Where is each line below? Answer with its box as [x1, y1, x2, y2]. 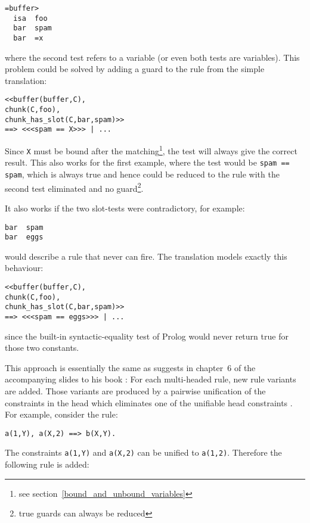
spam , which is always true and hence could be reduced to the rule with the [5, 168, 280, 180]
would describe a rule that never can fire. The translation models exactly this [5, 250, 287, 262]
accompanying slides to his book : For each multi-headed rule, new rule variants [5, 373, 296, 385]
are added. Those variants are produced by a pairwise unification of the [5, 385, 266, 397]
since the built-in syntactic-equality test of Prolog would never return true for [5, 329, 289, 342]
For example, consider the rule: [5, 408, 118, 421]
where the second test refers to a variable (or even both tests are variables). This [5, 51, 300, 63]
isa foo [13, 14, 48, 23]
